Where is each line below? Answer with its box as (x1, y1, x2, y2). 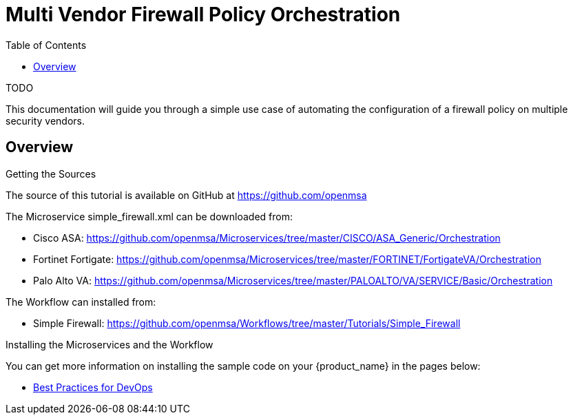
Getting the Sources (6, 167, 96, 180)
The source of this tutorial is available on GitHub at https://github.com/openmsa (6, 189, 367, 201)
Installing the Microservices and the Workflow (6, 338, 213, 350)
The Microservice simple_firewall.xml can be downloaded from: (6, 210, 293, 222)
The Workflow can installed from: (6, 295, 156, 308)
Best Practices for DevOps (33, 381, 153, 393)
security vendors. (6, 114, 85, 127)
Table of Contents (6, 39, 87, 51)
